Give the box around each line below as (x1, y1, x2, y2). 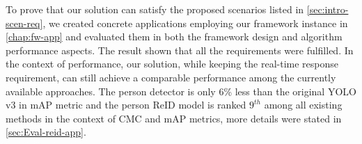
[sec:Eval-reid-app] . (6, 125, 86, 139)
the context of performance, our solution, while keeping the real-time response (6, 56, 338, 71)
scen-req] (6, 15, 43, 30)
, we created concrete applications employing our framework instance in (42, 15, 348, 30)
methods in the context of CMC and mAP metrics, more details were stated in (6, 111, 342, 125)
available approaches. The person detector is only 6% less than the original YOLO (6, 83, 356, 98)
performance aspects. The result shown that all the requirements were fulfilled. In (6, 42, 354, 57)
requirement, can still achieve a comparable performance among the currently (6, 70, 336, 84)
